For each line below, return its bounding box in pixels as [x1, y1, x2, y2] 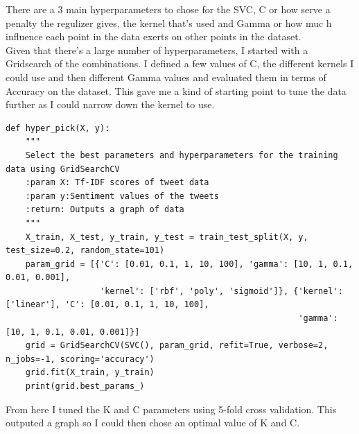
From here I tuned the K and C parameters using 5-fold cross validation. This [6, 401, 337, 416]
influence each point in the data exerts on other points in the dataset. [6, 29, 301, 44]
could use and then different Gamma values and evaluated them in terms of [6, 69, 326, 84]
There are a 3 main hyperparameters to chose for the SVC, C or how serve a [6, 2, 331, 16]
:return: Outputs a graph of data [25, 205, 184, 215]
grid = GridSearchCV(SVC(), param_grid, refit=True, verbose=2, [25, 340, 329, 351]
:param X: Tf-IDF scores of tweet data [25, 177, 209, 188]
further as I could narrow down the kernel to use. [6, 97, 215, 112]
